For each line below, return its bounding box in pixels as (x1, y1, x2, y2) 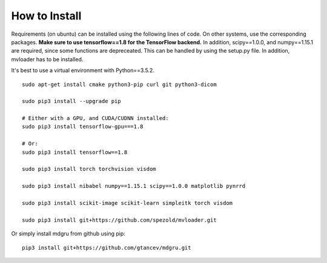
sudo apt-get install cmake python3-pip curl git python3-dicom (22, 81, 217, 88)
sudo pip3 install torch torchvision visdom (22, 165, 157, 173)
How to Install (11, 9, 82, 22)
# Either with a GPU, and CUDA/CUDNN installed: (22, 115, 169, 122)
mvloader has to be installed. (11, 55, 84, 63)
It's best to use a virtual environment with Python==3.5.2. (11, 67, 154, 74)
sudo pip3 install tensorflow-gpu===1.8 (22, 123, 144, 130)
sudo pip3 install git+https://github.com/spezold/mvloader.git (22, 216, 217, 224)
